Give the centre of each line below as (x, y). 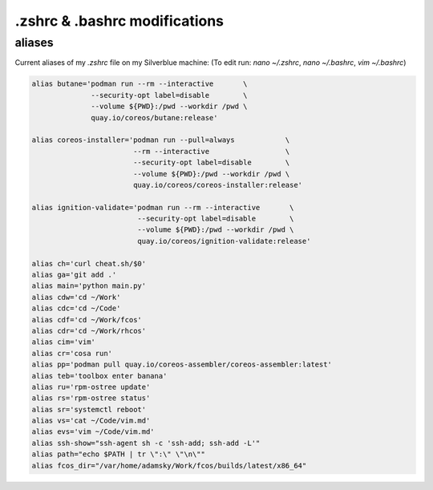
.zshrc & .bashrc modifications (119, 21)
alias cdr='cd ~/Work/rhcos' (89, 330)
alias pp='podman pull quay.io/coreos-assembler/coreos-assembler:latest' (182, 364)
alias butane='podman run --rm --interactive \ (140, 84)
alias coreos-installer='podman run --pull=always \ (161, 140)
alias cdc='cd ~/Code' (76, 308)
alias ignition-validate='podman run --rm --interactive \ (163, 207)
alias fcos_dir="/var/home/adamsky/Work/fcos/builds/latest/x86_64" (169, 466)
